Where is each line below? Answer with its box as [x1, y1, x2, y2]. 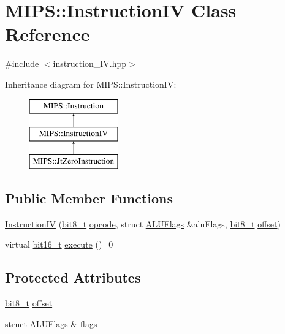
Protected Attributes [5, 268, 141, 287]
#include [5, 57, 39, 70]
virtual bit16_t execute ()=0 [5, 238, 113, 251]
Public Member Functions [5, 188, 173, 207]
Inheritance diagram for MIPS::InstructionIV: [5, 77, 177, 90]
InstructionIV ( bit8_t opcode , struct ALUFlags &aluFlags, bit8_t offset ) [5, 217, 281, 230]
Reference [5, 21, 90, 47]
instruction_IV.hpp [53, 57, 127, 70]
